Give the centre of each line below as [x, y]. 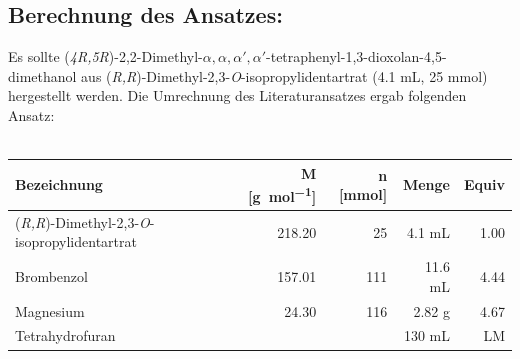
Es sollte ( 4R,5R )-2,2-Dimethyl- [105, 56]
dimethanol [42, 75]
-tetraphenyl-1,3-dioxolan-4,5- [356, 56]
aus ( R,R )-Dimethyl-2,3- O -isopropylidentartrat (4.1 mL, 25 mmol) [284, 75]
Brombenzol [51, 276]
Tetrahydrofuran [65, 335]
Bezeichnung [59, 184]
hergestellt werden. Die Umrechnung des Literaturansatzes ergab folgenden [237, 95]
